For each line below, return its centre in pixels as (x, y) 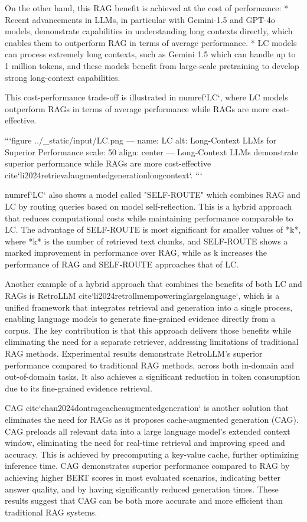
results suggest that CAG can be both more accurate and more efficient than (144, 500)
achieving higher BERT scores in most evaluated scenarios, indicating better (143, 477)
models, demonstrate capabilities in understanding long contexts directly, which (149, 31)
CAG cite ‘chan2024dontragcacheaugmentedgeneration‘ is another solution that (147, 408)
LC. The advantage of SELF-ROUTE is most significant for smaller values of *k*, (153, 229)
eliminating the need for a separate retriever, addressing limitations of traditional (152, 342)
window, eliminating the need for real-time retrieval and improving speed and (145, 443)
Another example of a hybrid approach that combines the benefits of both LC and (153, 284)
